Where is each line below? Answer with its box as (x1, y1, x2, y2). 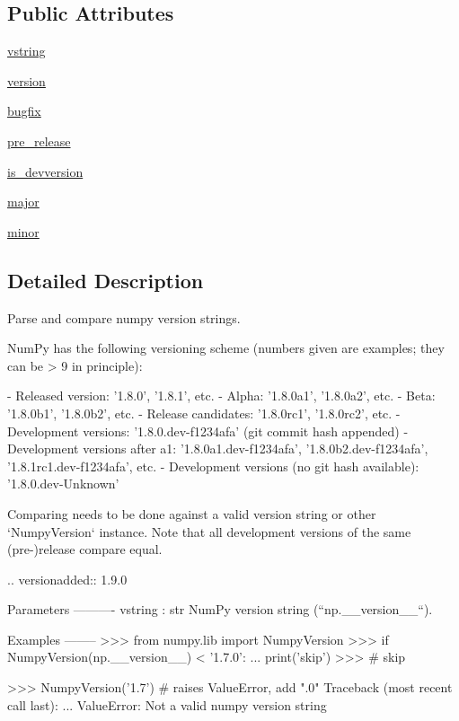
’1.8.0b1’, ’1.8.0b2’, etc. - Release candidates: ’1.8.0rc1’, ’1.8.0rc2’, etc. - (7, 403, 401, 422)
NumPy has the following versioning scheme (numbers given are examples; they (7, 339, 445, 357)
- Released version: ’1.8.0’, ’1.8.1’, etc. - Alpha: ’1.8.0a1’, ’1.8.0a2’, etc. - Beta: (7, 386, 436, 405)
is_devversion (7, 162, 84, 180)
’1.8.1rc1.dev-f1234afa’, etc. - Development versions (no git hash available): (7, 456, 419, 475)
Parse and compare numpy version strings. (7, 308, 241, 327)
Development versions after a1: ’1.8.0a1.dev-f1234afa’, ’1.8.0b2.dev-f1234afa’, (7, 439, 428, 458)
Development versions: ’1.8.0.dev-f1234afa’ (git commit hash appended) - (7, 421, 409, 440)
